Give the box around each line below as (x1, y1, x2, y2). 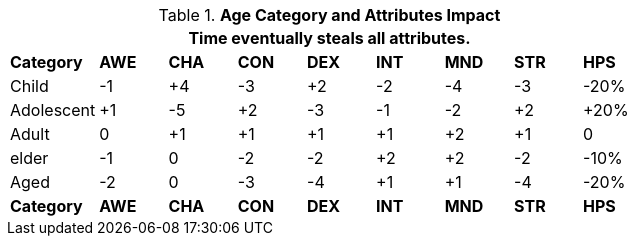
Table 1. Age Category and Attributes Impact (158, 5, 501, 25)
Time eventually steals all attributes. (188, 28, 471, 48)
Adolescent (10, 100, 96, 120)
